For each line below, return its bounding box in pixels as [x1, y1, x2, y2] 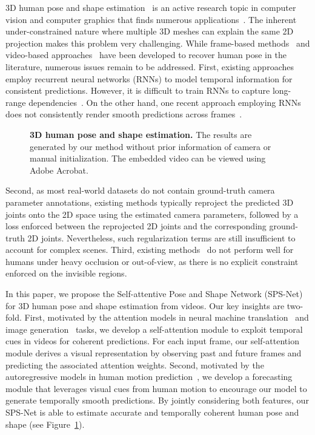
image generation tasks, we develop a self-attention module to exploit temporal [5, 322, 303, 335]
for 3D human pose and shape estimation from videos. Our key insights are [5, 299, 285, 312]
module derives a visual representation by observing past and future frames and [5, 347, 302, 359]
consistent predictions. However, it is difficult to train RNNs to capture [5, 84, 270, 97]
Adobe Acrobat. [30, 163, 88, 176]
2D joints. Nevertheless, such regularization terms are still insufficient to [27, 231, 296, 244]
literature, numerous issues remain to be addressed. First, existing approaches [5, 60, 294, 73]
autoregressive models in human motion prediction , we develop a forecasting [5, 370, 293, 383]
